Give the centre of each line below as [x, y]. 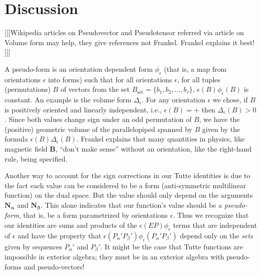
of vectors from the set [95, 89]
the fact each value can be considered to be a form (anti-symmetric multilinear [125, 185]
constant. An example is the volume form [68, 100]
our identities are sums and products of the [71, 225]
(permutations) [28, 89]
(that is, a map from [195, 68]
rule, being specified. [36, 158]
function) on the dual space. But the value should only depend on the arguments [129, 195]
